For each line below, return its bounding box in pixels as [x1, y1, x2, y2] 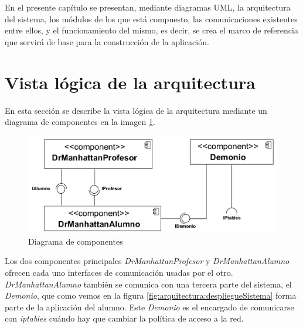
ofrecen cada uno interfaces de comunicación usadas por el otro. [5, 266, 233, 279]
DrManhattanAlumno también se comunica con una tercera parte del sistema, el [5, 278, 292, 290]
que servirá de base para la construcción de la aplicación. [5, 35, 209, 48]
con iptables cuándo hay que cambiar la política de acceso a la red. [5, 312, 244, 324]
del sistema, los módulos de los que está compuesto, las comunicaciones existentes [5, 12, 298, 25]
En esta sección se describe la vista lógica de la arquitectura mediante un [5, 104, 267, 116]
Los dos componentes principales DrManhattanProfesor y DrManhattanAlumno [5, 255, 290, 267]
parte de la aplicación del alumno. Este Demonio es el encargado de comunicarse [5, 300, 294, 313]
